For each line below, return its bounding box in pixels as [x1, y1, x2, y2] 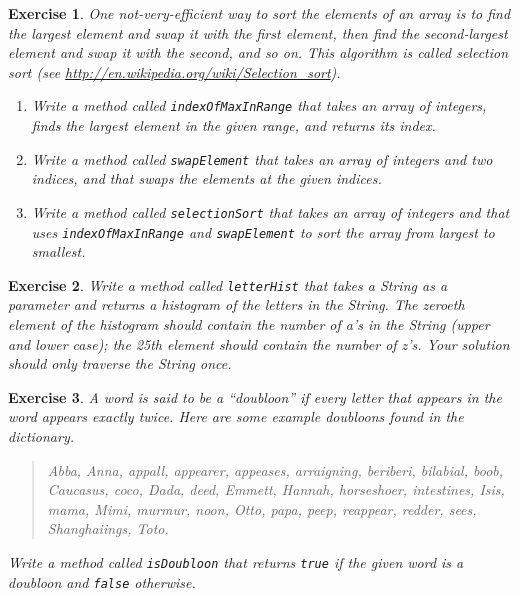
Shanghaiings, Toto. [47, 518, 169, 539]
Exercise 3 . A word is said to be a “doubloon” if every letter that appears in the [8, 386, 502, 407]
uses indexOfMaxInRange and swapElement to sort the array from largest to [31, 221, 495, 242]
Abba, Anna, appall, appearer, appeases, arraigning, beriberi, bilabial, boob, [47, 459, 504, 480]
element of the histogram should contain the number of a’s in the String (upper [8, 314, 490, 335]
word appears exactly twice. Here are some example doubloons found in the [8, 406, 464, 427]
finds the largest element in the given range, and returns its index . [31, 115, 436, 136]
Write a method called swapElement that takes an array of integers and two [31, 148, 493, 169]
